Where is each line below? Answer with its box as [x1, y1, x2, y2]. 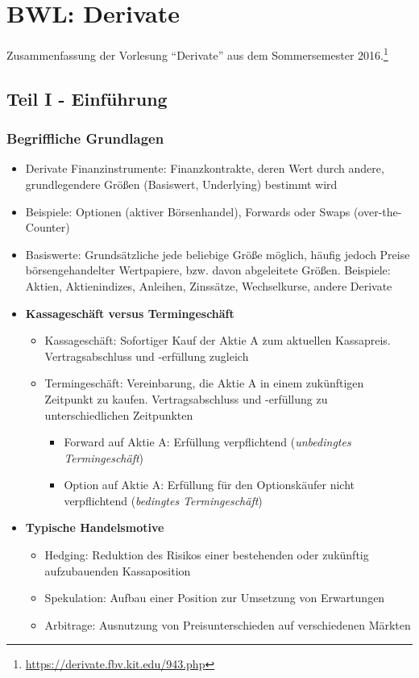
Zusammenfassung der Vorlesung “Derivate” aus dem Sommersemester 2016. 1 [6, 44, 388, 63]
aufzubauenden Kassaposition [44, 562, 191, 579]
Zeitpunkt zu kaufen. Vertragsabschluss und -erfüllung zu [44, 390, 328, 407]
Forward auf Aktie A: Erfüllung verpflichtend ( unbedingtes [64, 433, 351, 450]
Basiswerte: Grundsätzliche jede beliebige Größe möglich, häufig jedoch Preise [25, 245, 410, 262]
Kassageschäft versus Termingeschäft [25, 304, 234, 321]
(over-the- [353, 203, 402, 220]
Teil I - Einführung [6, 86, 168, 111]
